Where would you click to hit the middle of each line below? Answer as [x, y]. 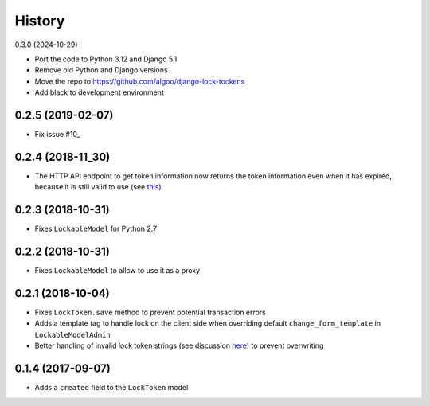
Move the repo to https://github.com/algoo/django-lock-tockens [140, 81]
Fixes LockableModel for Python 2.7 [96, 229]
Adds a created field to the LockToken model [111, 388]
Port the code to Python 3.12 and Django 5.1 [106, 59]
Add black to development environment [100, 92]
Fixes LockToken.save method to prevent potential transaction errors [150, 312]
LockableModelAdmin [72, 335]
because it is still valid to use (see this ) [98, 187]
